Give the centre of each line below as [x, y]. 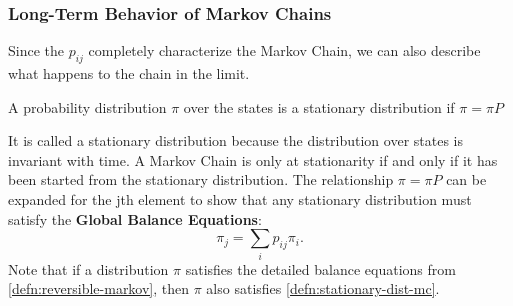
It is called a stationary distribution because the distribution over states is [235, 140]
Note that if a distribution [88, 268]
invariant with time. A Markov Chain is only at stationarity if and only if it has [253, 159]
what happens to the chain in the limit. [129, 73]
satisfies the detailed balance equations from [320, 268]
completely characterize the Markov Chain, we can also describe [284, 50]
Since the [36, 50]
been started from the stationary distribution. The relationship [201, 179]
